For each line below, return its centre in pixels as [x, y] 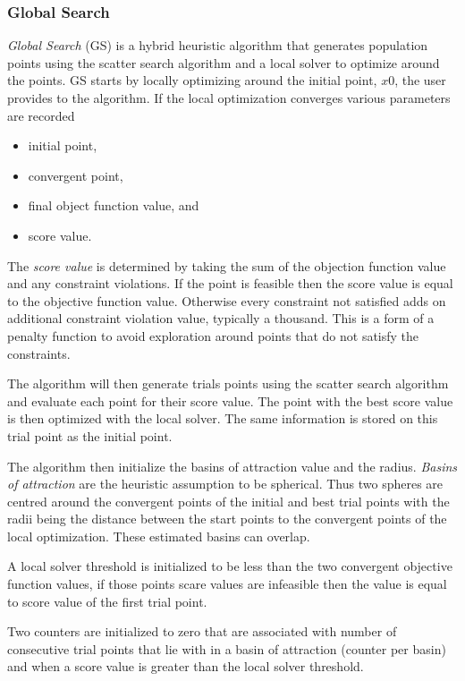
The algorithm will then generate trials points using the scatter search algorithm [228, 383]
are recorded [41, 115]
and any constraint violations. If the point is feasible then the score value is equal [230, 283]
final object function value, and [114, 205]
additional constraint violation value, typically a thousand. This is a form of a [221, 318]
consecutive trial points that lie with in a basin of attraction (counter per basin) [227, 648]
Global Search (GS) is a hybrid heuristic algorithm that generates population [218, 45]
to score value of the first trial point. [107, 601]
